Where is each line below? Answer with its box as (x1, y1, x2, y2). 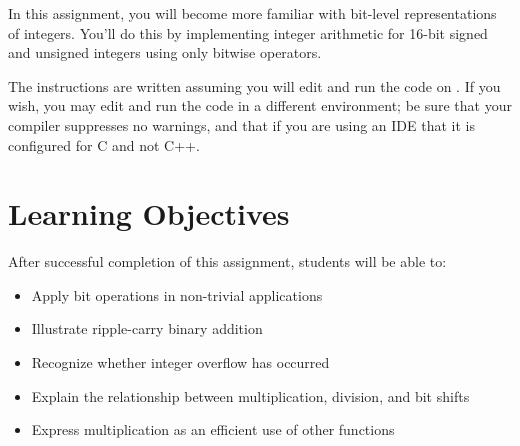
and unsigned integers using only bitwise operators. (8, 42, 322, 63)
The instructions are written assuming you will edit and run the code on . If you (8, 75, 501, 96)
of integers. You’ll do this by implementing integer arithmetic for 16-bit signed (8, 22, 488, 43)
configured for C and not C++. (8, 134, 200, 155)
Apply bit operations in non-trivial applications (31, 284, 323, 305)
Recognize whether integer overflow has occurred (31, 352, 330, 373)
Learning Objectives (8, 193, 290, 234)
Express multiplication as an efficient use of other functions (31, 419, 395, 440)
